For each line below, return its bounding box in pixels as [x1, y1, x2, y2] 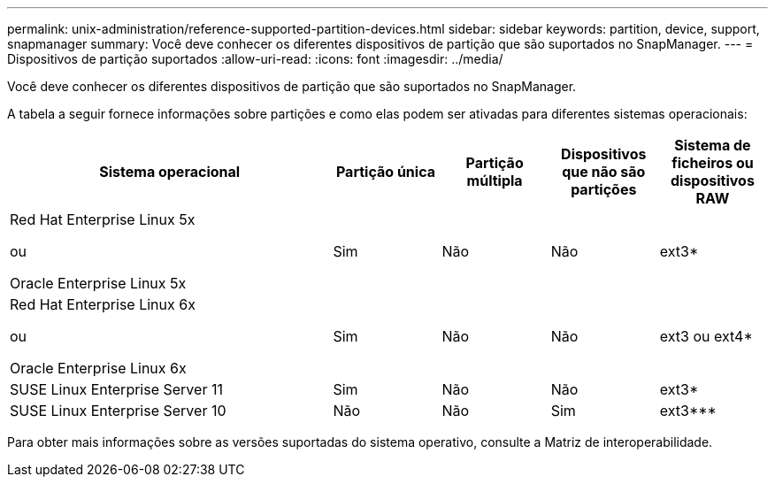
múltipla [466, 172, 523, 189]
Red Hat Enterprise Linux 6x [10, 296, 196, 313]
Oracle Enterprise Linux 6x [10, 359, 187, 377]
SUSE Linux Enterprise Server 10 [10, 402, 226, 419]
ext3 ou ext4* [659, 327, 753, 345]
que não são [562, 163, 646, 181]
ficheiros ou [671, 154, 754, 172]
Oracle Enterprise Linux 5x [10, 274, 187, 292]
